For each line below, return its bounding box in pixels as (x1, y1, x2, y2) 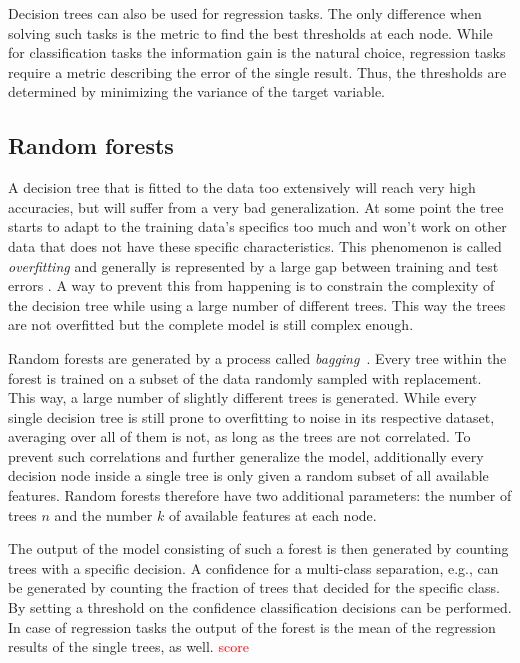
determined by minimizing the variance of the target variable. (8, 81, 385, 102)
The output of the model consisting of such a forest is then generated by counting (8, 538, 509, 559)
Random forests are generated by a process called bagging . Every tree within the (8, 347, 507, 368)
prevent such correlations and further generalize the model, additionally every (8, 445, 484, 466)
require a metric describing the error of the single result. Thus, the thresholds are (8, 61, 507, 82)
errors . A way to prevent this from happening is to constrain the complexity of (8, 275, 495, 296)
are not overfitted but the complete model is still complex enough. (8, 314, 414, 335)
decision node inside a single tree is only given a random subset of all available (8, 465, 489, 486)
